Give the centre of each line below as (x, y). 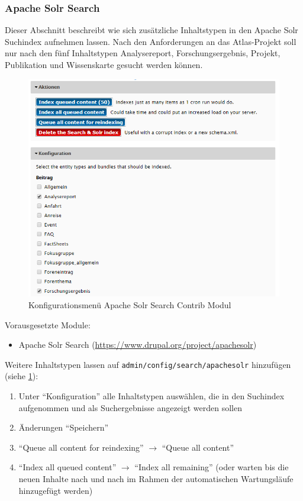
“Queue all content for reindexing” (81, 447)
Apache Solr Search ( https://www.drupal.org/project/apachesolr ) (138, 345)
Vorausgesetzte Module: (48, 324)
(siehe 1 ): (22, 376)
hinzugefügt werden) (56, 490)
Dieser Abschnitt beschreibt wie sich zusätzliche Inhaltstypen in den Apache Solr (151, 30)
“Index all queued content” (67, 467)
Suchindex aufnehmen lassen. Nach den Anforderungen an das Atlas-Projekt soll (151, 41)
